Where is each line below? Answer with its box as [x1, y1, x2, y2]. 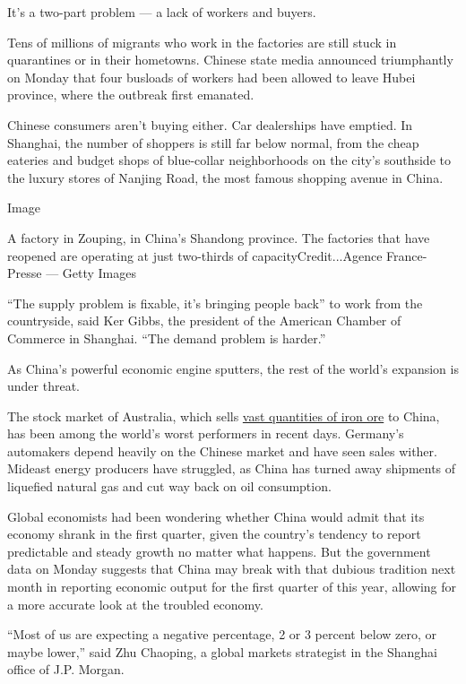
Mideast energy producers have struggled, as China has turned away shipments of [7, 459, 456, 478]
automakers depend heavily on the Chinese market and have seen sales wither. [7, 441, 437, 460]
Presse [7, 264, 42, 282]
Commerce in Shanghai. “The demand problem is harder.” [7, 328, 326, 347]
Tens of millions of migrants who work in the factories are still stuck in [7, 32, 397, 51]
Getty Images [62, 264, 137, 282]
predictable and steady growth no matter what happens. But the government [7, 541, 431, 560]
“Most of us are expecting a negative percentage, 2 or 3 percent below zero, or [7, 625, 437, 644]
